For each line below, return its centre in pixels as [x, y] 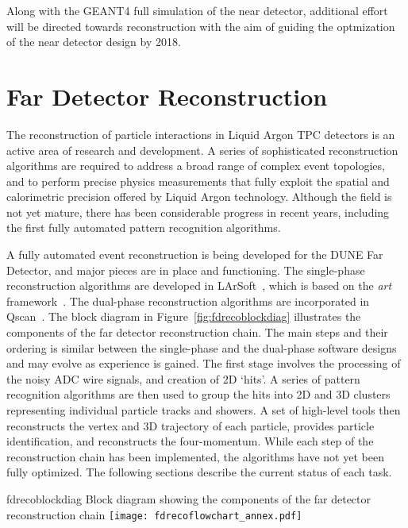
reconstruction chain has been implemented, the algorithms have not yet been [195, 456]
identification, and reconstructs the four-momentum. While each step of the [190, 441]
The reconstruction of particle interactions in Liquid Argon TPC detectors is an [201, 134]
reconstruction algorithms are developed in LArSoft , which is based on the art [199, 285]
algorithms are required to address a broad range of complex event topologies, [196, 166]
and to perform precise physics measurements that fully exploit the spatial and [198, 181]
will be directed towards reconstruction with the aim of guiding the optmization [201, 26]
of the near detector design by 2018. [94, 42]
